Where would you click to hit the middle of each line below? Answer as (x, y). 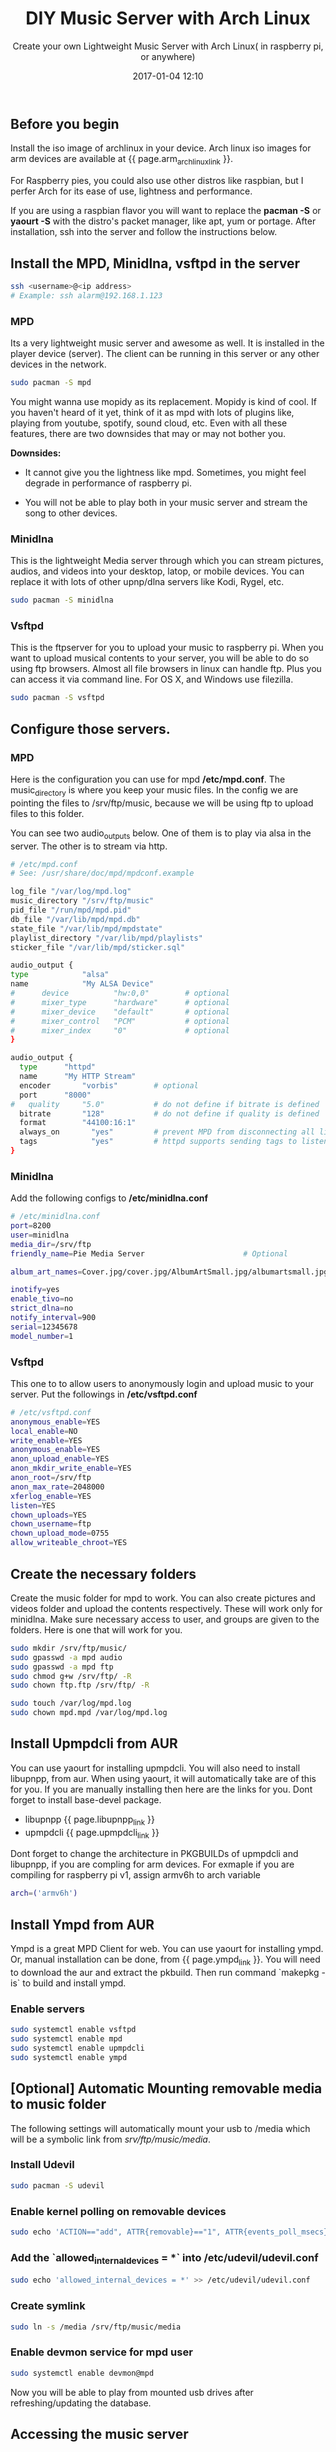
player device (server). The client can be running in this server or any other (165, 354)
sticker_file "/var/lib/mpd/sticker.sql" (98, 947)
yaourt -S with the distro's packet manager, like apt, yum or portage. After (163, 221)
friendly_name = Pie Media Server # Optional (149, 1253)
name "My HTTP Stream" (78, 1077)
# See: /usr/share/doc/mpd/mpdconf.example (102, 873)
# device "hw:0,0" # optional (120, 993)
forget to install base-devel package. (86, 1799)
